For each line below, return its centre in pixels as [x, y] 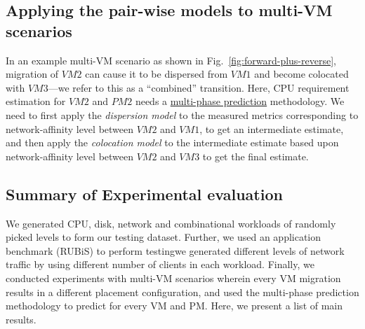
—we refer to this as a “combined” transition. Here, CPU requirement [199, 87]
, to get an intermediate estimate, [272, 128]
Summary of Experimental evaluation [144, 194]
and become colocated [301, 74]
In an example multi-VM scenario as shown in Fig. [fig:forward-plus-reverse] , [171, 60]
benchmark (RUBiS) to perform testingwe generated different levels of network [175, 250]
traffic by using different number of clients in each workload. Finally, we [160, 264]
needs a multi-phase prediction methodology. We [240, 101]
